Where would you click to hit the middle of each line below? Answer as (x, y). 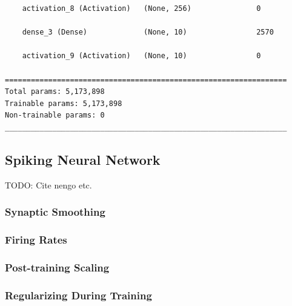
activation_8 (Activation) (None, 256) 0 (141, 8)
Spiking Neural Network (83, 159)
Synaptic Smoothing (55, 212)
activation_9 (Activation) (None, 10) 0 (141, 56)
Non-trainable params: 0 (55, 115)
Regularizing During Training (78, 295)
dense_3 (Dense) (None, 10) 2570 (148, 32)
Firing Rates (36, 240)
